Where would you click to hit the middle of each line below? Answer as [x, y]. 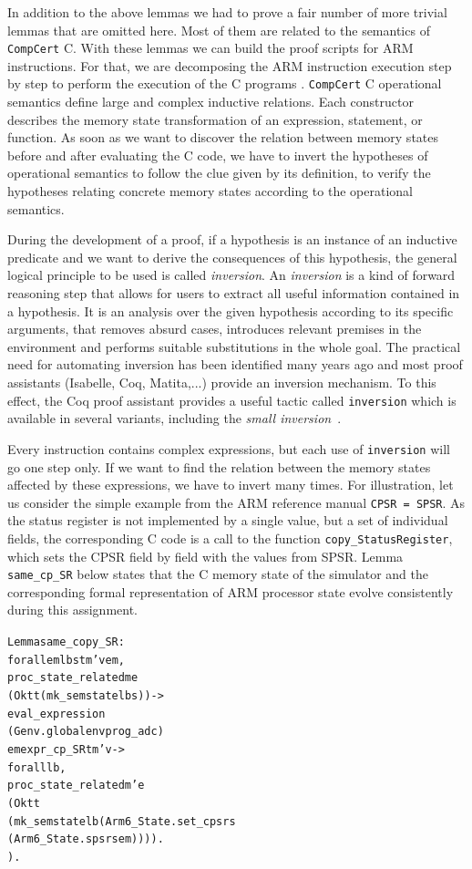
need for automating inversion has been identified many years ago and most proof [235, 364]
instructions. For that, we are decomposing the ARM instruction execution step [230, 65]
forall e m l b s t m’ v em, [66, 660]
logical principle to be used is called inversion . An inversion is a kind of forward [231, 275]
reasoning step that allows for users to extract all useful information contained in [234, 293]
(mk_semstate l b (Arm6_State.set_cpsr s [122, 821]
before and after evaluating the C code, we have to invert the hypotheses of [218, 155]
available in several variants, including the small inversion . [174, 418]
